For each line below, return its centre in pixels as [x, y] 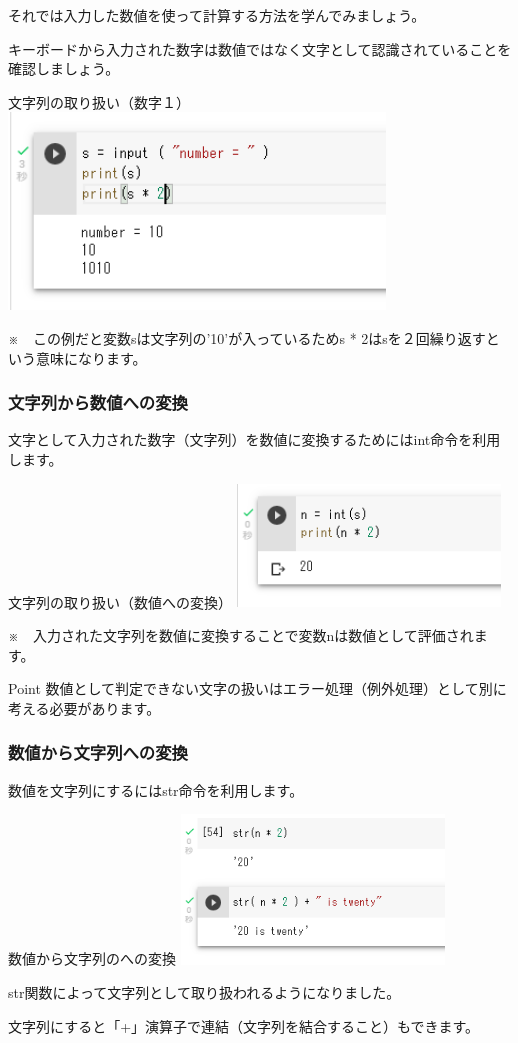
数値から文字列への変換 [98, 752]
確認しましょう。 [64, 68]
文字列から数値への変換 [98, 402]
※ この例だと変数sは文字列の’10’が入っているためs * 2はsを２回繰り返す [247, 338]
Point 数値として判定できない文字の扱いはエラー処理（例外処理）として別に [257, 688]
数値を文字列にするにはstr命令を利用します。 [156, 789]
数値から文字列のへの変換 [92, 958]
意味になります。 [91, 357]
